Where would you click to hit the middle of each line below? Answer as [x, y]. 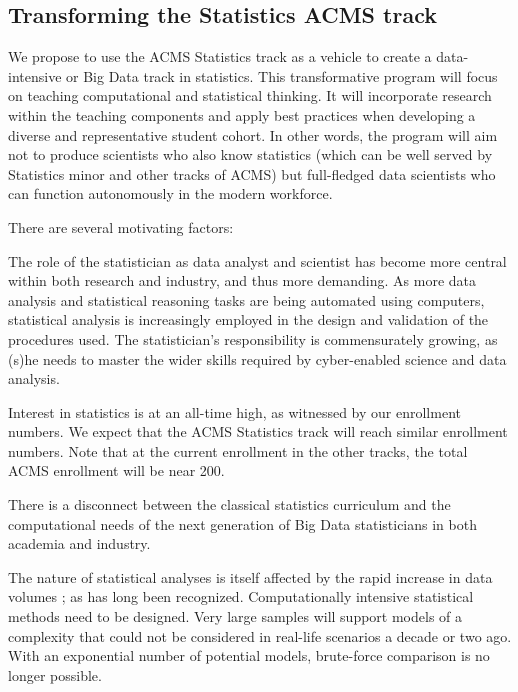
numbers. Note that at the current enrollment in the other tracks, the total [238, 450]
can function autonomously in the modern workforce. [170, 193]
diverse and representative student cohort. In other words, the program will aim [253, 134]
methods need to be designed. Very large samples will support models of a [235, 616]
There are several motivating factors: [121, 226]
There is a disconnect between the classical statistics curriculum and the [229, 504]
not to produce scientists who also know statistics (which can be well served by [250, 154]
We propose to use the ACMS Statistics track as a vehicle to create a [220, 56]
